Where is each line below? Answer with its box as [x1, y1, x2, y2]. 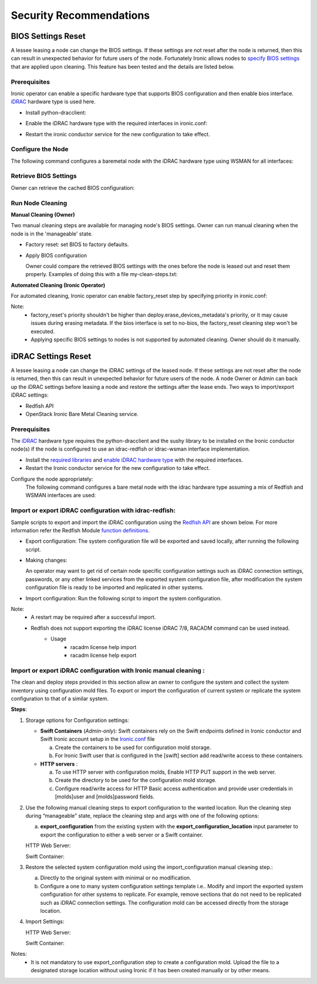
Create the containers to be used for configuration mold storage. [55, 744, 211, 751]
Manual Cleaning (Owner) [11, 211, 75, 218]
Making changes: [25, 557, 68, 564]
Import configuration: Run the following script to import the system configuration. [25, 595, 222, 602]
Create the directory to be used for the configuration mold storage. [55, 777, 217, 784]
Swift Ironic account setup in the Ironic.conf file [40, 736, 155, 743]
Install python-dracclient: [25, 109, 86, 116]
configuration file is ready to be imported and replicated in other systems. [25, 584, 204, 591]
